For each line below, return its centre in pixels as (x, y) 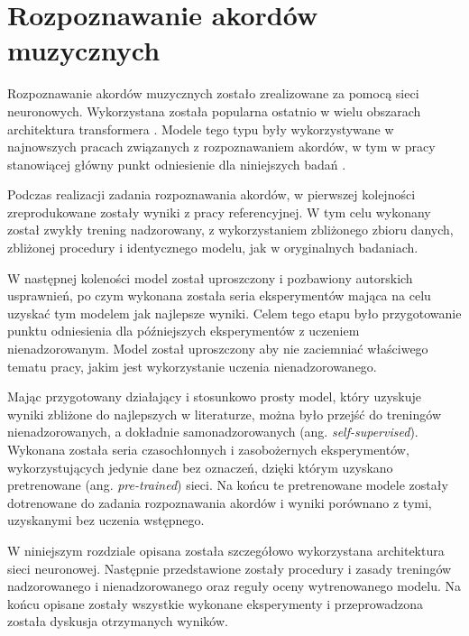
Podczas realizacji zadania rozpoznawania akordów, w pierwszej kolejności (212, 194)
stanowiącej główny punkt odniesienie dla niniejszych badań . (177, 164)
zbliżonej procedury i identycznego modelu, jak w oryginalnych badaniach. (213, 248)
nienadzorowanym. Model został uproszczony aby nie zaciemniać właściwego (218, 349)
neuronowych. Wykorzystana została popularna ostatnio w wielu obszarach (214, 111)
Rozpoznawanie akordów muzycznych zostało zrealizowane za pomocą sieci (213, 93)
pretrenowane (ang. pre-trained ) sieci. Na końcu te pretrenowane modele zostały (228, 485)
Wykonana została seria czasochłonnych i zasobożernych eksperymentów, (208, 449)
